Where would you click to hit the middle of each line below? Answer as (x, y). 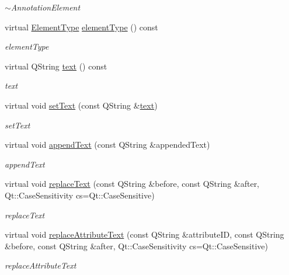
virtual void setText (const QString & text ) (81, 105)
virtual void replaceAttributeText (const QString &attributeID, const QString (144, 234)
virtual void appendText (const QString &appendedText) (107, 145)
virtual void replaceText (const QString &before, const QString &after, (132, 184)
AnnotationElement (46, 7)
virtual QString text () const (56, 66)
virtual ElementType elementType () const (81, 27)
